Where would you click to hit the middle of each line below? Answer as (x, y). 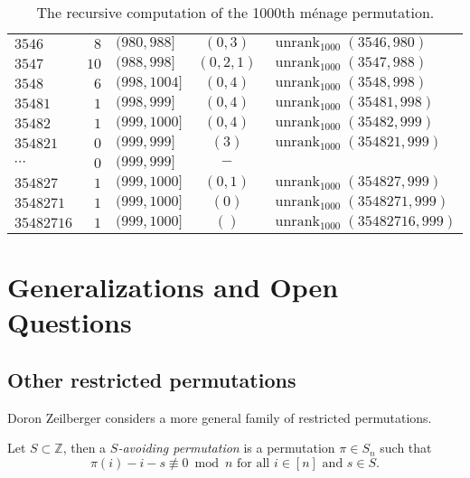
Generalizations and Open (173, 287)
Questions (70, 322)
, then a (85, 448)
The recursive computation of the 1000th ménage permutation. (235, 12)
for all (254, 463)
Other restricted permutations (152, 379)
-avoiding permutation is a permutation (226, 448)
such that (406, 448)
